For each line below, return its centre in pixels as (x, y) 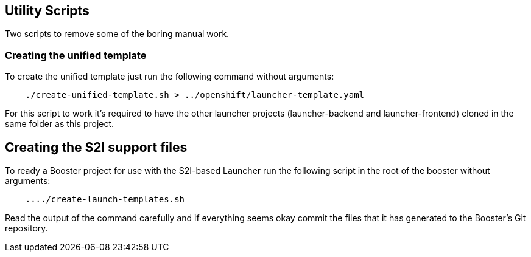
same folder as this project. (60, 124)
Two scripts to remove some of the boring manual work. (117, 34)
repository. (26, 228)
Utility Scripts (47, 11)
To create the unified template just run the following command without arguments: (170, 77)
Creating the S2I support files (96, 147)
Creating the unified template (76, 55)
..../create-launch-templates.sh (105, 200)
